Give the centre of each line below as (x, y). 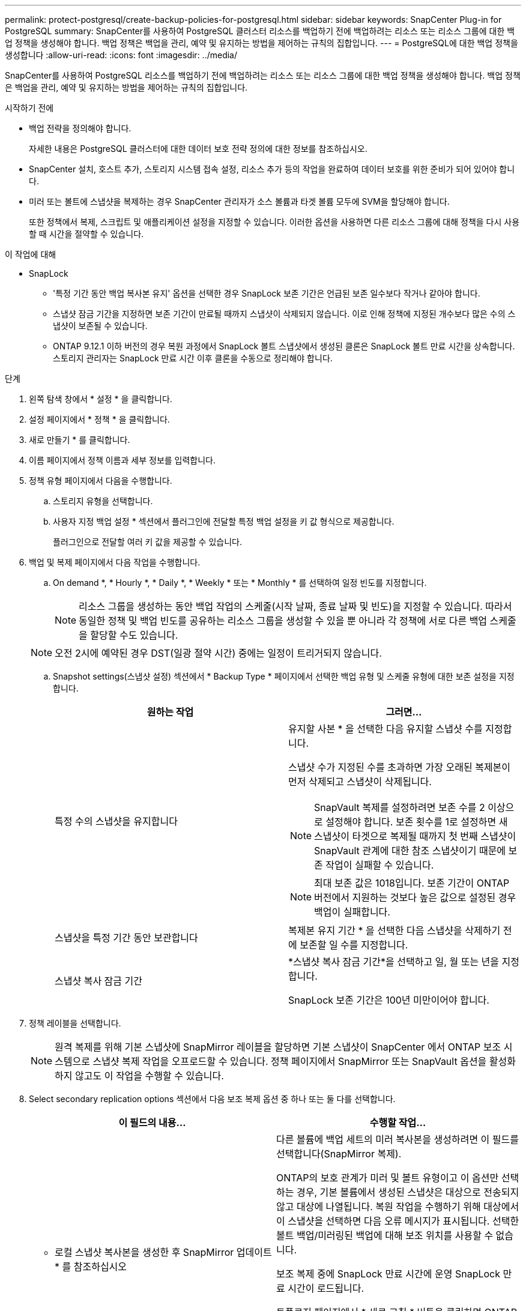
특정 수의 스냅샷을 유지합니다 (116, 821)
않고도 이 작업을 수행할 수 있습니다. (150, 1076)
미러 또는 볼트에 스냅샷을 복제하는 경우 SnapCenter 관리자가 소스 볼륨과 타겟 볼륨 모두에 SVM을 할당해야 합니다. (239, 201)
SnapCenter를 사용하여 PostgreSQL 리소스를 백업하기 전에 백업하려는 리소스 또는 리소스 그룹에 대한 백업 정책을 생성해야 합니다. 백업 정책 (263, 75)
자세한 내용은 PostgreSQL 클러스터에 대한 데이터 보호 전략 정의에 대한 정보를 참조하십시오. (198, 149)
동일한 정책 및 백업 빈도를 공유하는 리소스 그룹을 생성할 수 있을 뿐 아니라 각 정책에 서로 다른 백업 (283, 621)
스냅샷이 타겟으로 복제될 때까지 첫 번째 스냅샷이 (415, 836)
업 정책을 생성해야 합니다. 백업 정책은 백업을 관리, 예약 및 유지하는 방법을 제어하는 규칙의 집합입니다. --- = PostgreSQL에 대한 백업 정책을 (261, 43)
